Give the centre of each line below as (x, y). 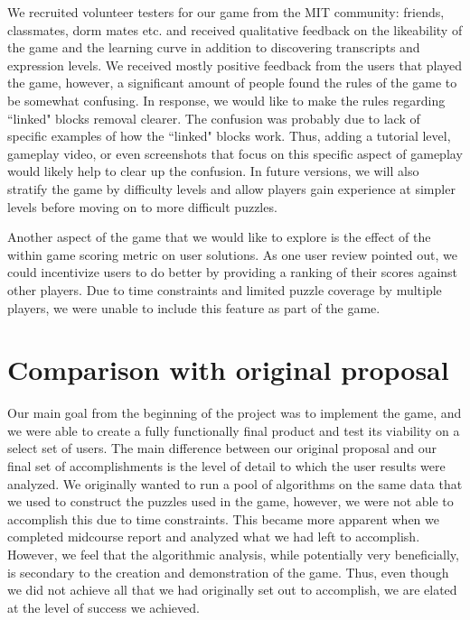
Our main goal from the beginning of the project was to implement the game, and (235, 413)
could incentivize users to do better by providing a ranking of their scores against (233, 272)
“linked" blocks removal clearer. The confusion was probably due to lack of (214, 118)
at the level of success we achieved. (103, 607)
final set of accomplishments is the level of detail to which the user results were (226, 466)
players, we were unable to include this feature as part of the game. (194, 307)
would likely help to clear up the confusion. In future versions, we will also (213, 171)
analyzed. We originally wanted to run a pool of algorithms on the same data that (235, 483)
